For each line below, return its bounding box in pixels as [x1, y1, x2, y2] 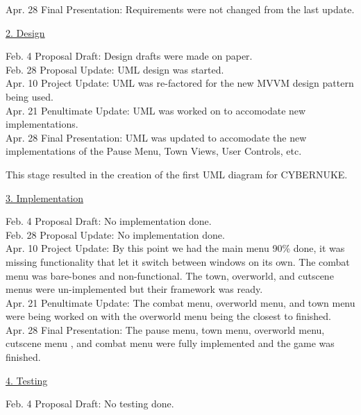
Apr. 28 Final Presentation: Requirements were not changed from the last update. [6, 2, 355, 16]
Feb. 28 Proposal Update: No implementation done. [6, 227, 225, 242]
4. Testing [6, 373, 48, 387]
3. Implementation [6, 190, 83, 205]
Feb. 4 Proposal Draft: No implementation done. [6, 214, 212, 228]
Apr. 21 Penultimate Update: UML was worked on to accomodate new [6, 103, 306, 117]
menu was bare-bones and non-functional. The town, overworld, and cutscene [6, 268, 334, 282]
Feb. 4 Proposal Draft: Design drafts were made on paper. [6, 49, 253, 63]
